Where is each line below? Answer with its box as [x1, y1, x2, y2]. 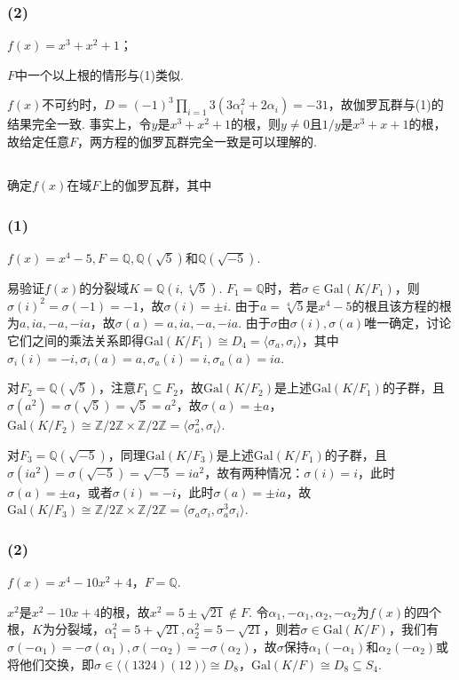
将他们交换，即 [7, 654, 94, 673]
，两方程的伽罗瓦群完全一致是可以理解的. [77, 132, 317, 150]
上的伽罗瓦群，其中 [99, 175, 212, 194]
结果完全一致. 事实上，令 [7, 115, 152, 133]
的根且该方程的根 [352, 296, 452, 314]
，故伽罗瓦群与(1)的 [328, 95, 444, 114]
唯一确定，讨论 [364, 313, 452, 332]
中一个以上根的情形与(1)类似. [15, 65, 184, 83]
